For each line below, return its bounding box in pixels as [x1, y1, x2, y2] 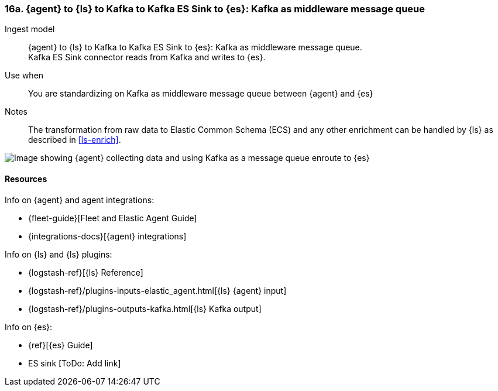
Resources [5, 173, 47, 184]
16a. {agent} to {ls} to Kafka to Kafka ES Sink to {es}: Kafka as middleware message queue [5, 3, 425, 15]
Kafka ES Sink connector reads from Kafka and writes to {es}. [28, 52, 266, 63]
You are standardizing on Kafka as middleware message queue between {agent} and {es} [28, 88, 373, 99]
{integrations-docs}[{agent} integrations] [28, 231, 187, 241]
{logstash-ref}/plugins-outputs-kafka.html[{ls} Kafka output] [28, 303, 262, 314]
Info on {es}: [5, 321, 53, 332]
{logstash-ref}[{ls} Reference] [28, 267, 143, 277]
